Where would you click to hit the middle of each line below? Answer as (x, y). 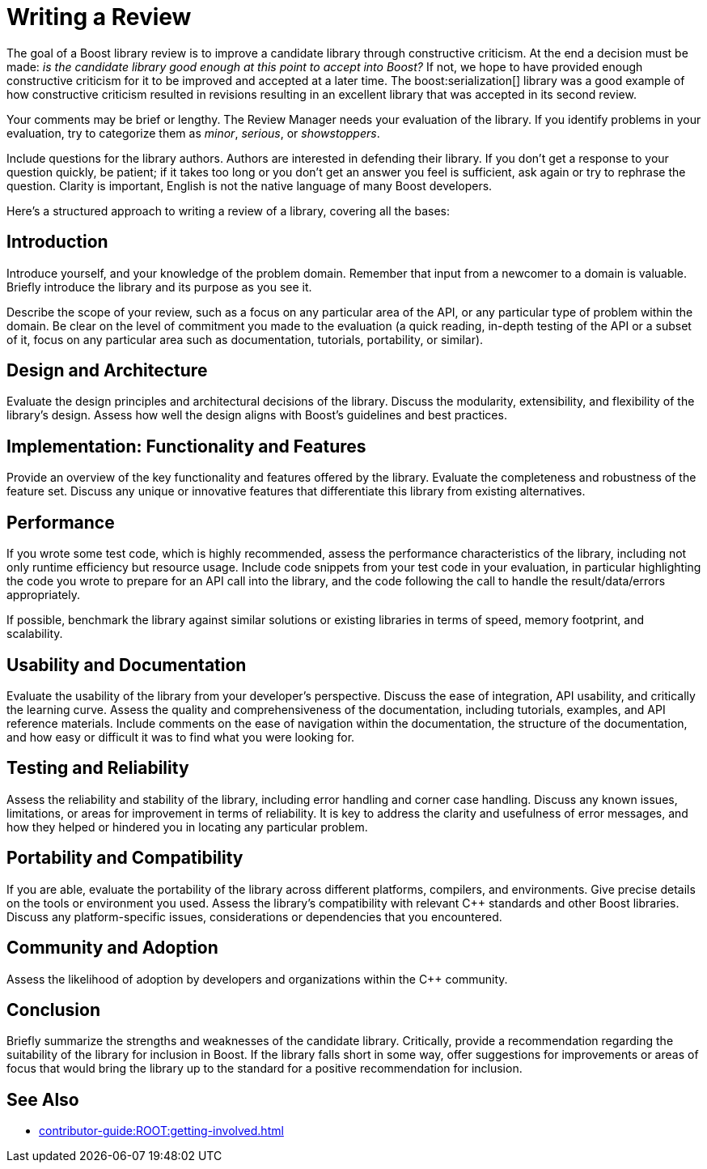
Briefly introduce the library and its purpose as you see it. (159, 287)
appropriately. (44, 595)
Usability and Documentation (127, 665)
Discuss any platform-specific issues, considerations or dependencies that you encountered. (254, 916)
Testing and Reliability (98, 768)
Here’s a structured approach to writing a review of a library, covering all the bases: (229, 210)
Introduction (57, 242)
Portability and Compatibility (125, 858)
